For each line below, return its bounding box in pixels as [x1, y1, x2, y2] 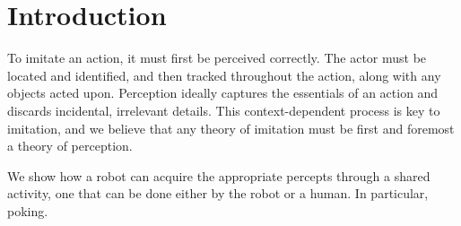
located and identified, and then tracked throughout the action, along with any [7, 65, 441, 84]
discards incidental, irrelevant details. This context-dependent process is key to [7, 100, 440, 119]
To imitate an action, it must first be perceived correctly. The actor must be [7, 48, 427, 67]
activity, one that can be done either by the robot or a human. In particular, [7, 184, 429, 203]
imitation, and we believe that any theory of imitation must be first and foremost [7, 118, 455, 137]
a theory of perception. [7, 136, 133, 155]
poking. [7, 201, 48, 220]
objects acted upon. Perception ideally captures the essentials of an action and [7, 83, 439, 102]
